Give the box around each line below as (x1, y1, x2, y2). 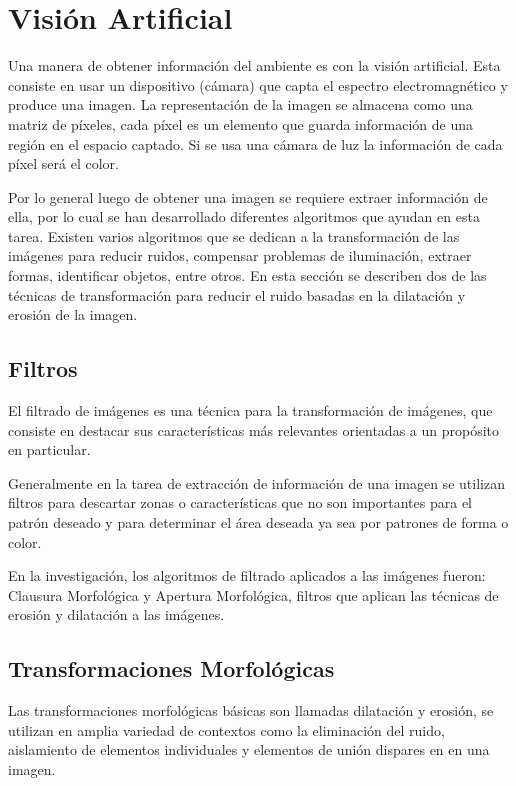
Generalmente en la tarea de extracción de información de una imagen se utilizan (8, 472, 505, 493)
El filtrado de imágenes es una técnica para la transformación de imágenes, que (8, 400, 493, 421)
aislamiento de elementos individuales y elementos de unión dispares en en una (8, 739, 490, 760)
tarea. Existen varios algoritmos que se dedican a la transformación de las (8, 225, 460, 246)
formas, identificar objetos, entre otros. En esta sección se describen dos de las (8, 265, 487, 286)
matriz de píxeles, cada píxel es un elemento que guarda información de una (8, 113, 473, 134)
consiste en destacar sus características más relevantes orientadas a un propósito (8, 419, 500, 440)
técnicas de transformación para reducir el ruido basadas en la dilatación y (8, 284, 466, 305)
